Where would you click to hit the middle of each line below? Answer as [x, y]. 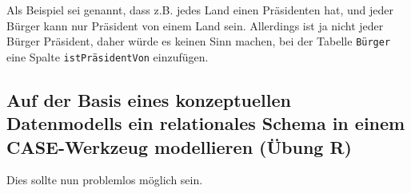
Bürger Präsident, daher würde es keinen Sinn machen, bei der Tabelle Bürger [199, 41]
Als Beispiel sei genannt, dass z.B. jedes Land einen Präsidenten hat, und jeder [200, 10]
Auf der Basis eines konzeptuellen [149, 99]
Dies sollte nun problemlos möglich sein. [105, 180]
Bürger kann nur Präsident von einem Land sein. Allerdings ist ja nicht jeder [195, 25]
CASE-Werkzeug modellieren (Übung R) [179, 146]
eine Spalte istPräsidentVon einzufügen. [108, 56]
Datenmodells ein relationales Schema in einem [206, 123]
